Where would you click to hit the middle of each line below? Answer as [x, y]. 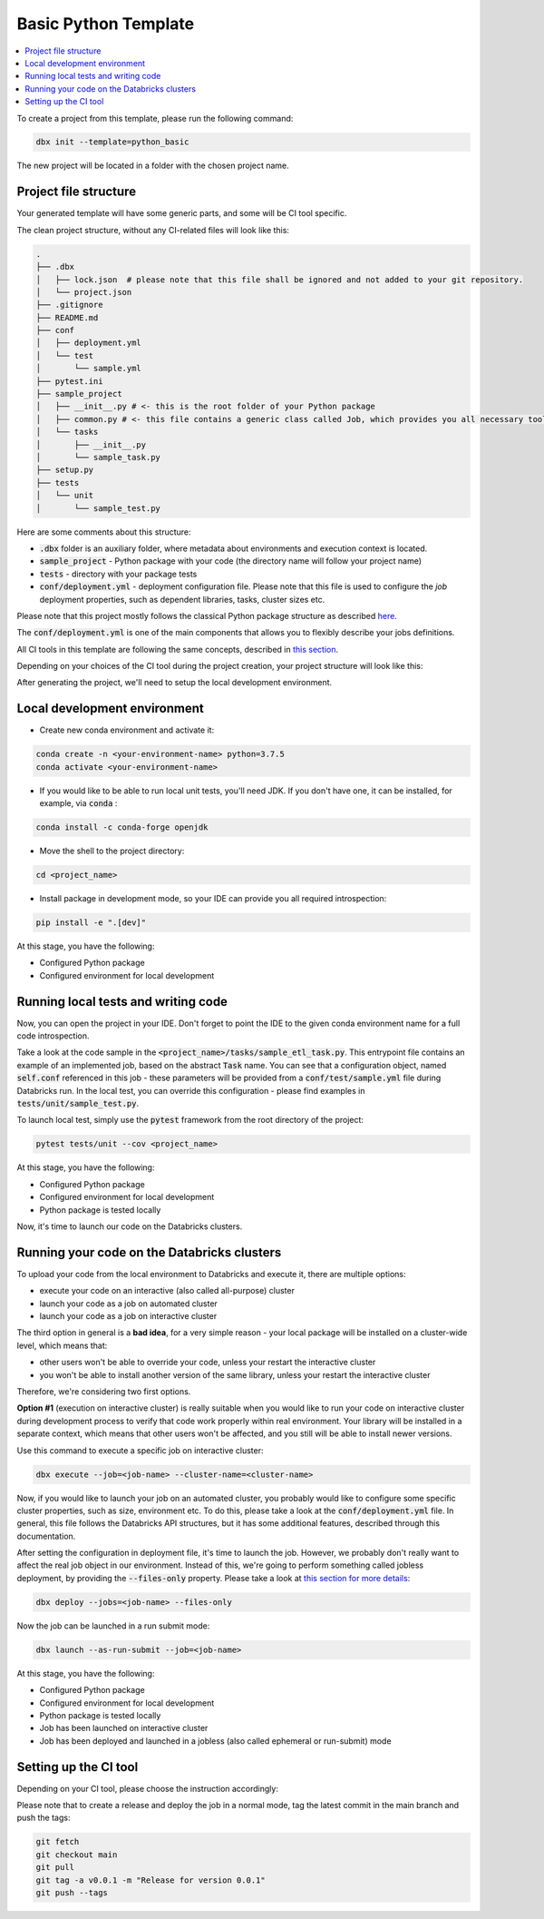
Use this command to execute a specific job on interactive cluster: [140, 1450]
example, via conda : [78, 803]
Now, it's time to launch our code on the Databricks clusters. [130, 1226]
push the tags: [44, 1818]
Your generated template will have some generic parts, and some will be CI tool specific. [182, 213]
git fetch [58, 1842]
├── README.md [67, 317]
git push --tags [72, 1893]
